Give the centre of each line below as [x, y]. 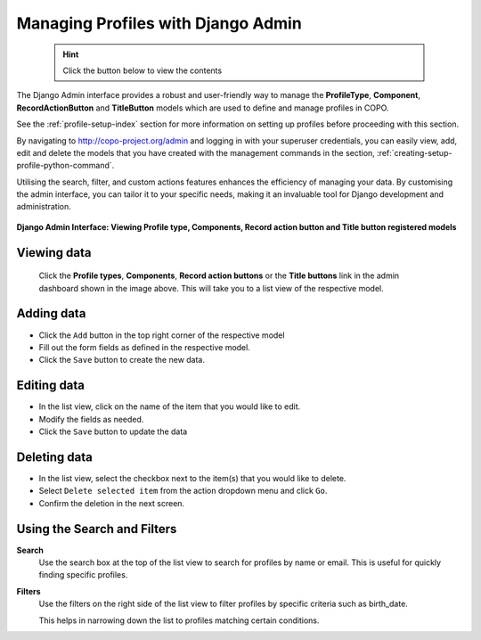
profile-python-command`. [65, 166]
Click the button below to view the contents [143, 70]
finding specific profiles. [83, 575]
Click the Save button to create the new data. [122, 360]
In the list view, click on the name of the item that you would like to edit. [170, 406]
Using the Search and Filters [97, 529]
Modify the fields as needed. [91, 419]
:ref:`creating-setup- [415, 152]
